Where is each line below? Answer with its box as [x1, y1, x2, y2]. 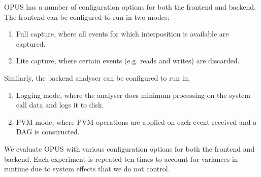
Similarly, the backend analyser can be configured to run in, [4, 72, 190, 83]
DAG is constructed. [16, 126, 80, 137]
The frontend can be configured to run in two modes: [4, 11, 170, 22]
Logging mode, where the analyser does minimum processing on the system [16, 89, 250, 100]
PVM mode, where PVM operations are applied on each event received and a [16, 116, 257, 127]
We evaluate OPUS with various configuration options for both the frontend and [4, 143, 255, 154]
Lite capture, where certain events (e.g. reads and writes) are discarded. [16, 55, 240, 66]
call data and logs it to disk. [16, 99, 104, 110]
